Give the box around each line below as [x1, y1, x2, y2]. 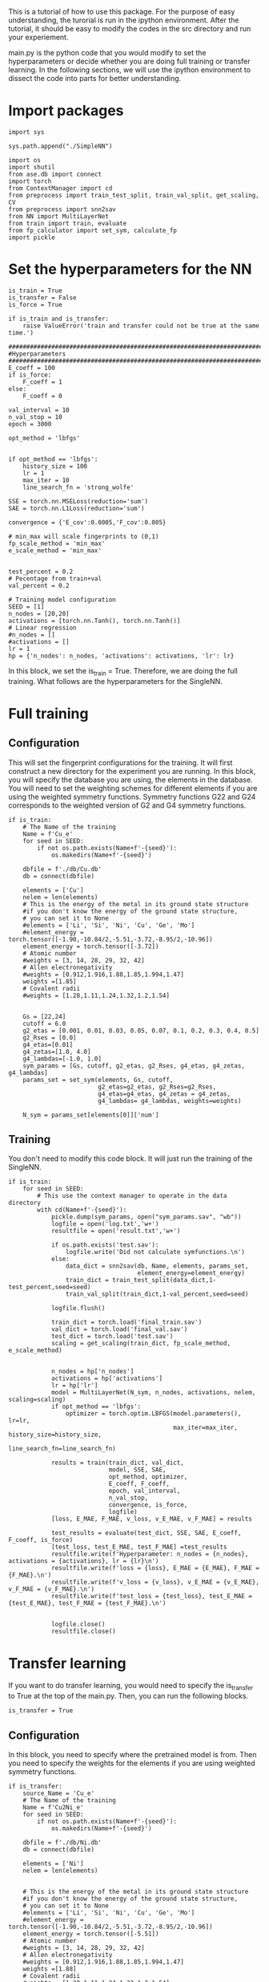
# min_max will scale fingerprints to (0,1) [8, 532, 159, 540]
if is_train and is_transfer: [8, 315, 110, 323]
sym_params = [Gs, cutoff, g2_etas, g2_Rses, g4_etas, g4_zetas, [22, 1061, 246, 1070]
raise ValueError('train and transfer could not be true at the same [22, 321, 260, 330]
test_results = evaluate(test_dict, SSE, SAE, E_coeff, [50, 1529, 242, 1537]
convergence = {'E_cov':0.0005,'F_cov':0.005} [8, 518, 167, 527]
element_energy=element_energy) [137, 1269, 246, 1277]
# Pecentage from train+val [8, 574, 102, 583]
